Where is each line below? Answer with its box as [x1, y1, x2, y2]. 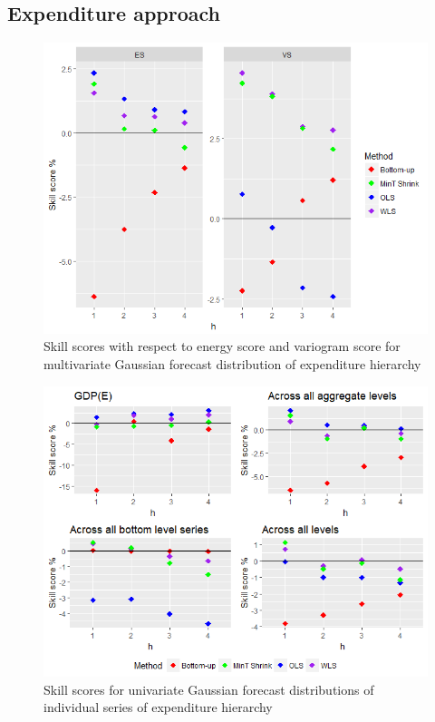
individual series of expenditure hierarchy [43, 698, 273, 717]
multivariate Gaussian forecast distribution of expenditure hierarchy [43, 355, 421, 374]
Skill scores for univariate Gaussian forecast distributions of [43, 679, 374, 698]
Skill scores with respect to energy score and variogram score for [43, 337, 401, 356]
